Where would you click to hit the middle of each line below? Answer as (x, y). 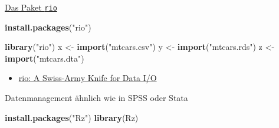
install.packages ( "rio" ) (48, 27)
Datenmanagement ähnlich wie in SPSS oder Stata (96, 98)
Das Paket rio (31, 7)
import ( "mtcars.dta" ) (45, 58)
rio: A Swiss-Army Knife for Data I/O (88, 78)
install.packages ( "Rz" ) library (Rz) (72, 117)
